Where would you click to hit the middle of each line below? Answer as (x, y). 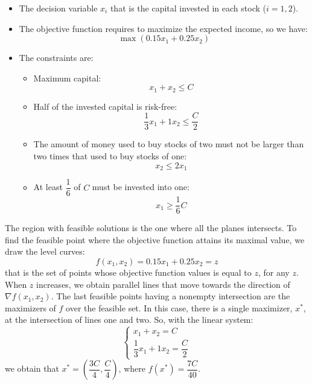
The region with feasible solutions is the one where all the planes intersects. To (151, 228)
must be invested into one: (141, 187)
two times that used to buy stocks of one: (110, 156)
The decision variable (58, 8)
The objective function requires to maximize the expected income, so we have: (163, 28)
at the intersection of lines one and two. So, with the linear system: (129, 320)
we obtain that (32, 368)
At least (48, 187)
